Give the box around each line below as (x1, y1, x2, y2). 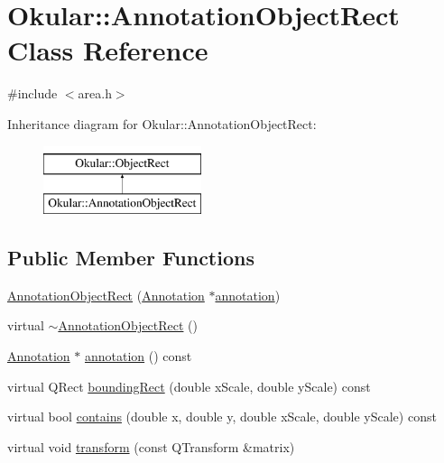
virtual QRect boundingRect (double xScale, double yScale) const (7, 376, 371, 395)
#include (7, 84, 58, 103)
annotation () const (84, 347, 192, 366)
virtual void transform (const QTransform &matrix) (7, 437, 295, 456)
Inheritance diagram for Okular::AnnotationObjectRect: (7, 114, 317, 133)
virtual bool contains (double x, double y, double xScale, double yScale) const (7, 407, 437, 426)
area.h (78, 84, 112, 103)
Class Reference (7, 32, 208, 69)
